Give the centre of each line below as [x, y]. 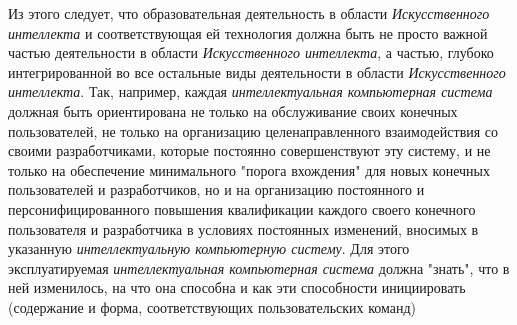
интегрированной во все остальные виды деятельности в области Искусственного [257, 71]
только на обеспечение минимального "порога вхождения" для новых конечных [249, 169]
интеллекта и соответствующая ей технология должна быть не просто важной [248, 32]
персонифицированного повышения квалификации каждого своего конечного [242, 208]
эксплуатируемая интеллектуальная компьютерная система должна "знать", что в [259, 267]
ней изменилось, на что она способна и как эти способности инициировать [237, 287]
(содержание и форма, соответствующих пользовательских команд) [212, 306]
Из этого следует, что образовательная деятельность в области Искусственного [249, 13]
